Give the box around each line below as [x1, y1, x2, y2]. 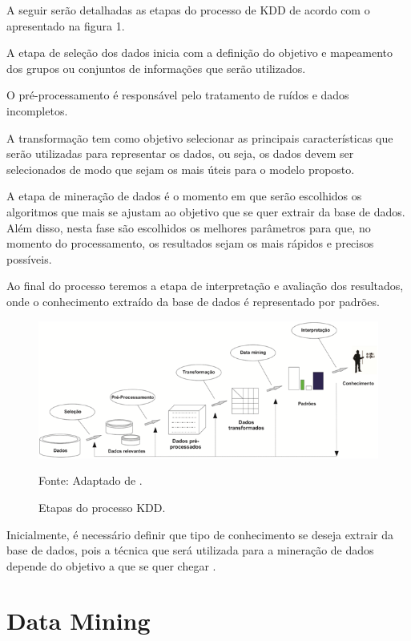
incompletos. [6, 102, 68, 119]
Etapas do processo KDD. [38, 498, 166, 515]
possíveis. [6, 250, 52, 267]
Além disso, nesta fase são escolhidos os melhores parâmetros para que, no [6, 219, 371, 236]
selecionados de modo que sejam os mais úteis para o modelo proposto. [6, 160, 355, 177]
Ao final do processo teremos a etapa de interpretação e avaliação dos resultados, [6, 277, 404, 294]
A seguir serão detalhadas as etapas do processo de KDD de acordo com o [6, 2, 370, 18]
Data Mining [6, 604, 151, 637]
